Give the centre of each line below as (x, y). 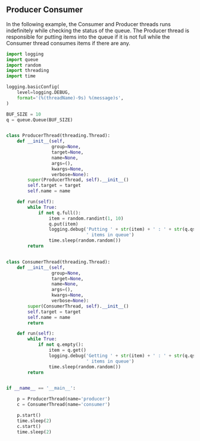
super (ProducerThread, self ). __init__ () (78, 180)
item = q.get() (67, 351)
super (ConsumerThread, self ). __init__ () (78, 306)
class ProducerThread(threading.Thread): (58, 136)
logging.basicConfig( (33, 87)
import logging (25, 54)
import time (21, 76)
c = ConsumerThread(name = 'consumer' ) (64, 405)
